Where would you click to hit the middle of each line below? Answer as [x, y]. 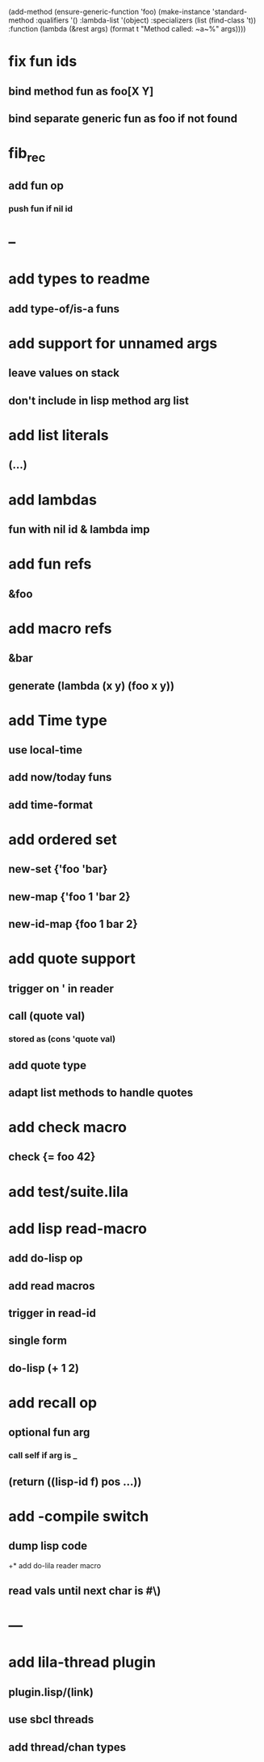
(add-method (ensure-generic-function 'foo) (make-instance [109, 12]
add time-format [51, 805]
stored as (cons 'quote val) [62, 1039]
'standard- [230, 12]
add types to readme [80, 279]
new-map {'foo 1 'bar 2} [69, 897]
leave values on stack [64, 373]
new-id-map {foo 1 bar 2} [73, 924]
